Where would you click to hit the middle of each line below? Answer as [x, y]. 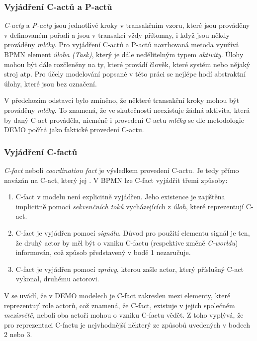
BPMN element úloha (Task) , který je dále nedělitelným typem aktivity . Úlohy [124, 54]
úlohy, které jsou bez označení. [50, 83]
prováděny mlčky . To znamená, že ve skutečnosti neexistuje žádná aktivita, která [127, 110]
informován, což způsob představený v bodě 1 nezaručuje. [103, 252]
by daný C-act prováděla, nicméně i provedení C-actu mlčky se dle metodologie [124, 120]
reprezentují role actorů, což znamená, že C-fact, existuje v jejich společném [120, 305]
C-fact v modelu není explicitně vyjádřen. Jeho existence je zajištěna [120, 197]
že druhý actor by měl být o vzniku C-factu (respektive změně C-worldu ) [127, 242]
